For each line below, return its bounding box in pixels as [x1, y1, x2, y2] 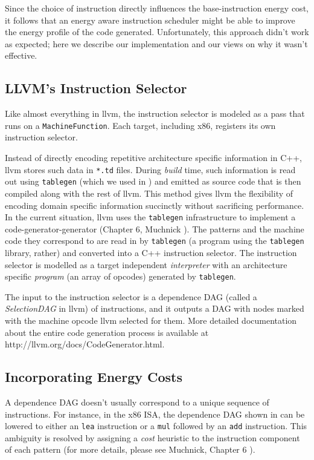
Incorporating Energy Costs [5, 367, 182, 386]
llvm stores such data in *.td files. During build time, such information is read [5, 163, 296, 176]
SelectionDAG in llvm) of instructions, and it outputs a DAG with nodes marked [5, 302, 304, 315]
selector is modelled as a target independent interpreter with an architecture [5, 258, 287, 271]
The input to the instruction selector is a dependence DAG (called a [5, 290, 257, 303]
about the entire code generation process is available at [5, 326, 209, 338]
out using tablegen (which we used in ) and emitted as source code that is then [5, 175, 301, 188]
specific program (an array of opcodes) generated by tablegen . [5, 270, 236, 283]
